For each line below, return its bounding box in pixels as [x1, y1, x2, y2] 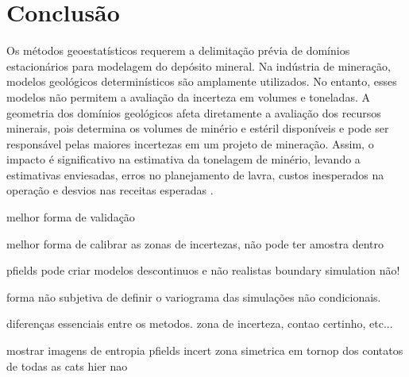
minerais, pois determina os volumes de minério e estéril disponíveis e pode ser [6, 120, 389, 137]
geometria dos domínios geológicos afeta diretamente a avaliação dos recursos [6, 104, 381, 121]
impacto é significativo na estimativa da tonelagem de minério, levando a [6, 151, 361, 167]
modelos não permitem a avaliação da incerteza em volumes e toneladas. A [6, 88, 370, 105]
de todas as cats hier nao [6, 357, 128, 374]
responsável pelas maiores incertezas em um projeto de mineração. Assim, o [6, 135, 374, 152]
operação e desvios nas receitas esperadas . [6, 182, 214, 198]
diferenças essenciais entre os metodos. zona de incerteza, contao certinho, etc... [6, 315, 393, 332]
